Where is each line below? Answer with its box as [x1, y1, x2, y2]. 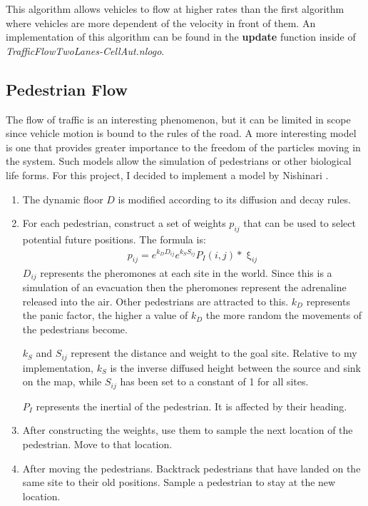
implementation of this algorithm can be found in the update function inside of [6, 29, 356, 44]
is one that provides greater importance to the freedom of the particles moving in [6, 139, 361, 154]
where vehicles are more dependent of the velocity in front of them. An [6, 15, 316, 30]
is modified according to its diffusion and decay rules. [118, 191, 351, 206]
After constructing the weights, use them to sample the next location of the [22, 422, 353, 437]
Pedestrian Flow [6, 78, 128, 100]
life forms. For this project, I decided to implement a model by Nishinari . [6, 167, 329, 182]
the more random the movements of [205, 308, 362, 323]
